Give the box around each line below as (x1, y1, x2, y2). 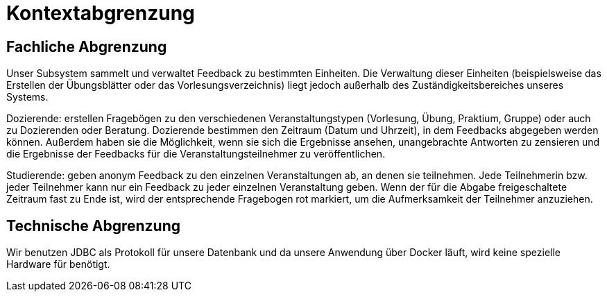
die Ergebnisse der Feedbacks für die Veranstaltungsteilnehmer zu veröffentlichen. (6, 148, 386, 160)
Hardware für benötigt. (6, 258, 110, 271)
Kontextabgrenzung (6, 1, 195, 25)
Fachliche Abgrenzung (6, 37, 167, 56)
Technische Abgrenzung (6, 217, 181, 235)
